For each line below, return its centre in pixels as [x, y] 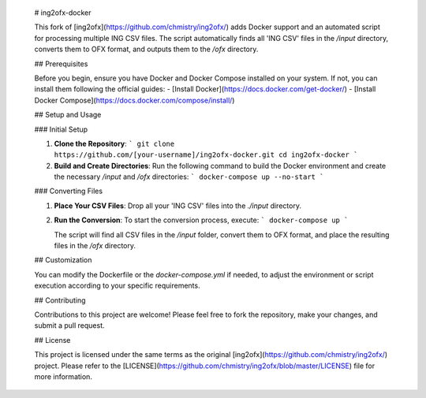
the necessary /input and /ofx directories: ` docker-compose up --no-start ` [189, 177]
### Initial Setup [61, 129]
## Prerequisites [61, 64]
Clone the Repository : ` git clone [114, 143]
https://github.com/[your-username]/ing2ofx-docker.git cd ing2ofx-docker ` [206, 155]
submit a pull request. [69, 325]
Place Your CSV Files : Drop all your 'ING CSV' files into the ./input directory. [177, 206]
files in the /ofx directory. [95, 246]
